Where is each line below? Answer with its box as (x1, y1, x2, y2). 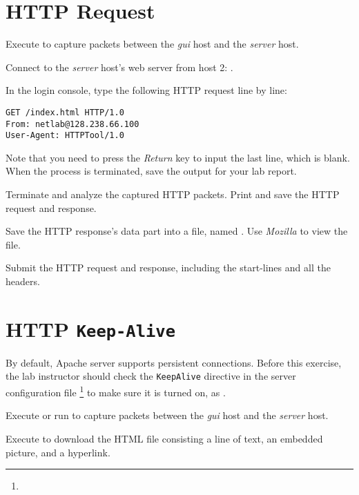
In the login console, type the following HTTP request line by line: (6, 83, 287, 97)
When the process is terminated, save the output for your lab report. (6, 164, 297, 178)
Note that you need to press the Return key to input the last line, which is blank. (6, 150, 350, 164)
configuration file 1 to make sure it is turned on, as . (6, 383, 226, 399)
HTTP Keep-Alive (6, 314, 176, 342)
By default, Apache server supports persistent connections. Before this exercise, (6, 355, 342, 369)
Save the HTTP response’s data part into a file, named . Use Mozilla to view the (6, 224, 348, 238)
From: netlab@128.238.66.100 (6, 119, 139, 129)
